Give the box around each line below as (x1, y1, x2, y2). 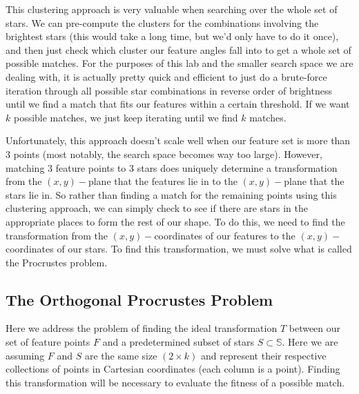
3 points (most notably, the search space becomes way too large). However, (6, 146, 322, 161)
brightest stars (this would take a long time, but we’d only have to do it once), (6, 29, 339, 43)
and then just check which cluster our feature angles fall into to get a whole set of (6, 42, 351, 57)
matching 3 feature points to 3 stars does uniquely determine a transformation (6, 160, 338, 175)
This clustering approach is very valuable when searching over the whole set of (6, 2, 338, 16)
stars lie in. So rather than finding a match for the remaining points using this (6, 187, 337, 201)
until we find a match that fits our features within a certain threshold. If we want (6, 97, 350, 111)
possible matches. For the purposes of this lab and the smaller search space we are (6, 56, 353, 70)
